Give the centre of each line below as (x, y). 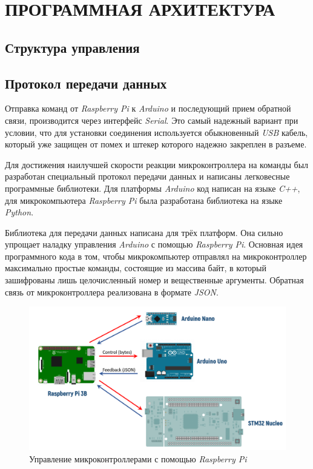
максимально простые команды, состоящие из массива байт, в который (136, 268)
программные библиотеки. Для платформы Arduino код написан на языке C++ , (153, 188)
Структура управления (72, 47)
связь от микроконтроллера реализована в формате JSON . (112, 292)
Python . (19, 212)
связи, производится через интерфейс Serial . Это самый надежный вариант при (152, 120)
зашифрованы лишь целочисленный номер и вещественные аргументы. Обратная (154, 280)
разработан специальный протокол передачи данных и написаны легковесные (147, 176)
